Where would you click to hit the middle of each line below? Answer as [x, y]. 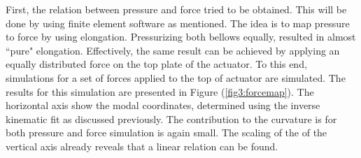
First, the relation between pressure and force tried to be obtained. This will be [176, 9]
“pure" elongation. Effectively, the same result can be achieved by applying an [173, 50]
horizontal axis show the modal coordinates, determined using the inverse [163, 105]
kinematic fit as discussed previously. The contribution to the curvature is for [171, 118]
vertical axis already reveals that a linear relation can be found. [142, 146]
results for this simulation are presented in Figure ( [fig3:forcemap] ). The [160, 91]
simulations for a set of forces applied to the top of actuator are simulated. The [176, 77]
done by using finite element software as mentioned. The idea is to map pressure [178, 23]
